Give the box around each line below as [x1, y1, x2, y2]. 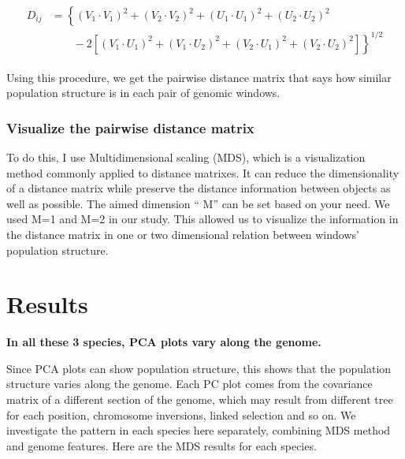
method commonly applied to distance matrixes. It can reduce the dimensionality [6, 164, 399, 181]
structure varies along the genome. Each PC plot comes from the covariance [6, 375, 373, 392]
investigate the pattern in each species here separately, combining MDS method [6, 422, 391, 438]
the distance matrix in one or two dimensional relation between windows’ [6, 226, 359, 242]
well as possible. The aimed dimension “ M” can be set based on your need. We [6, 195, 390, 211]
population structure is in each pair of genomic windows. [6, 84, 281, 101]
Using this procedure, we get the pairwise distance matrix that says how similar [6, 69, 392, 85]
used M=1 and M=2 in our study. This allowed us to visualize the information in [6, 211, 399, 227]
